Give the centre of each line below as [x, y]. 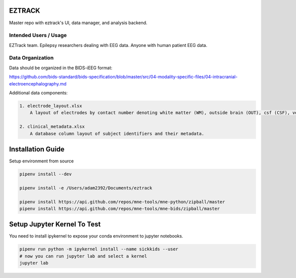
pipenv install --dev [46, 174]
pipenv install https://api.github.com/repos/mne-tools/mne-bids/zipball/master [120, 208]
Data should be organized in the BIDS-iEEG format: [61, 68]
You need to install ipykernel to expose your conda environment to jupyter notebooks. [96, 236]
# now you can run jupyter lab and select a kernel [83, 256]
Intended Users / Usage [38, 36]
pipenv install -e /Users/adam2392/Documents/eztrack [86, 188]
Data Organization [31, 58]
